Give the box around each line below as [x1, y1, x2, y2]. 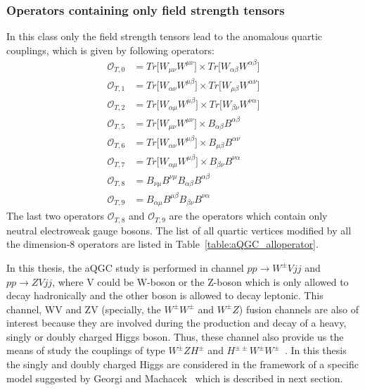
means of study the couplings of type [6, 343, 165, 358]
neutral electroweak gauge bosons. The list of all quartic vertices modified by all [6, 222, 352, 237]
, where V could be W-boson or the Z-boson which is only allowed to [52, 274, 349, 289]
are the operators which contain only [169, 208, 328, 223]
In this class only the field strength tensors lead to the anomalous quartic [6, 29, 323, 44]
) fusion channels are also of [238, 301, 359, 316]
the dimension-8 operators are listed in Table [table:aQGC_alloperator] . [6, 237, 319, 251]
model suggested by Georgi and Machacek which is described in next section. [6, 370, 343, 385]
